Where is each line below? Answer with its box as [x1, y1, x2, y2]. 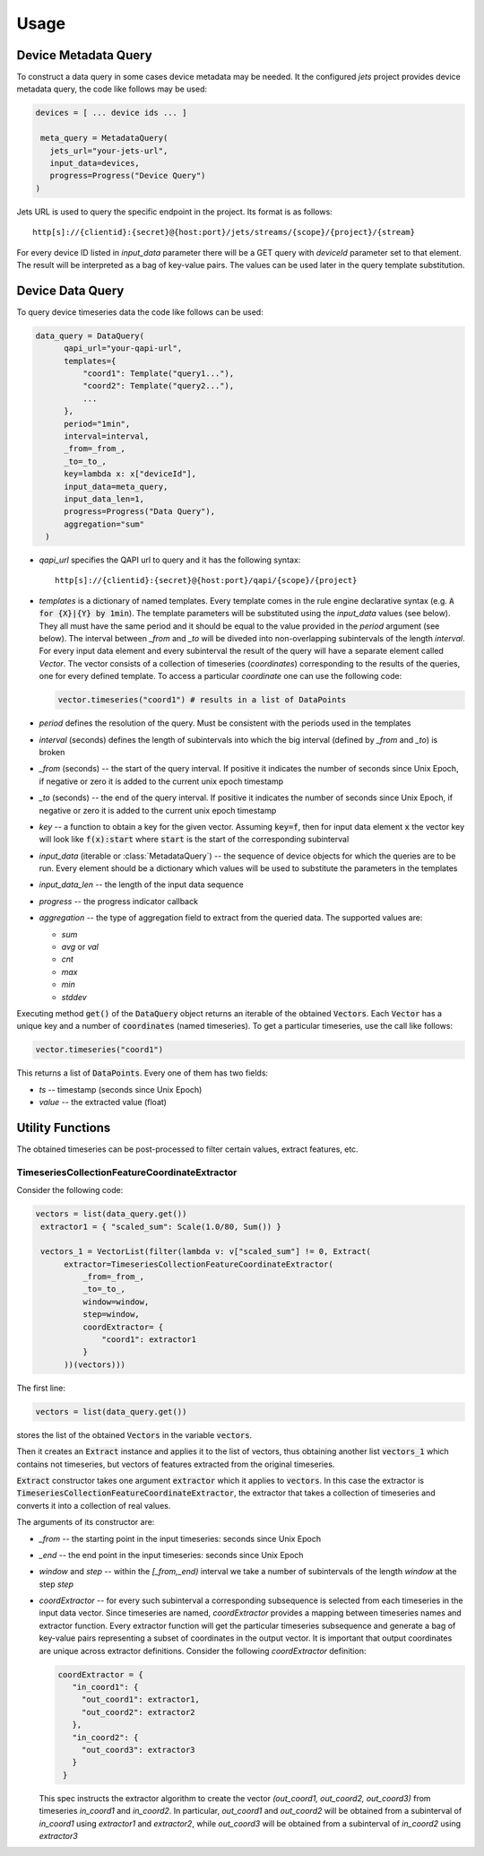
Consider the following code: [16, 1185, 124, 1196]
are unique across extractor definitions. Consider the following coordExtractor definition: [39, 1645, 367, 1656]
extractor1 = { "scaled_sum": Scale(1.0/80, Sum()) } [40, 1221, 281, 1232]
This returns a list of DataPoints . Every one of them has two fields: [16, 1067, 269, 1078]
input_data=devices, [49, 158, 141, 168]
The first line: [16, 1382, 66, 1393]
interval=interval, [64, 431, 150, 441]
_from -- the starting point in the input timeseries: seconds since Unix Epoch [39, 1533, 322, 1544]
